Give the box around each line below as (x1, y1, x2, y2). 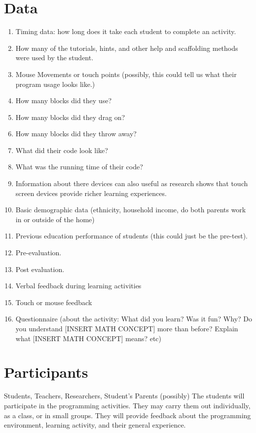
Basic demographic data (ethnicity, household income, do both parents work (15, 204, 246, 215)
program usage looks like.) (15, 79, 95, 89)
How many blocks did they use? (15, 95, 111, 106)
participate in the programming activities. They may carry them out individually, (4, 400, 251, 410)
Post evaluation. (15, 264, 65, 274)
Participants (4, 362, 88, 382)
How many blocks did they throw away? (15, 128, 137, 139)
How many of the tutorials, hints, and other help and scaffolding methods (15, 42, 238, 53)
